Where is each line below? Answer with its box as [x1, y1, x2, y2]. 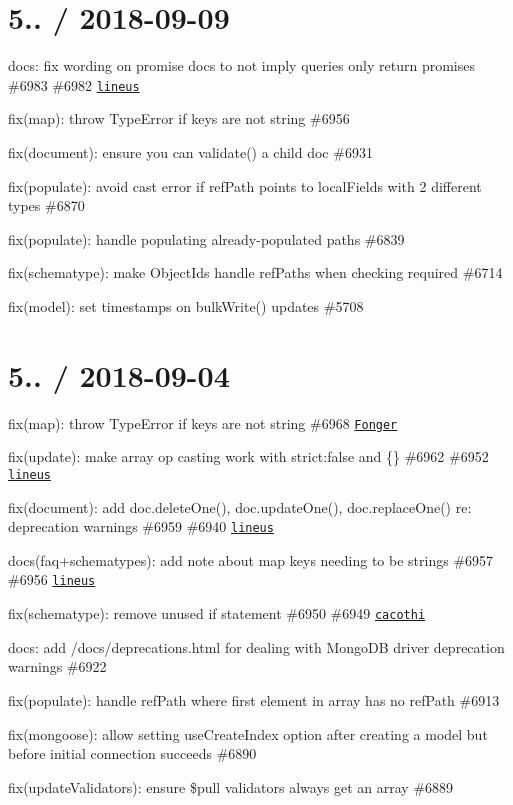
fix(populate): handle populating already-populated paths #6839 [8, 228, 405, 249]
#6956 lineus [8, 569, 96, 590]
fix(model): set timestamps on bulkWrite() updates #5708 [8, 295, 364, 316]
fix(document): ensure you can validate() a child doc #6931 [8, 141, 373, 162]
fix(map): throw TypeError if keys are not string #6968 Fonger [8, 412, 398, 433]
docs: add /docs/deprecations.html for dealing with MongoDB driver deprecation [8, 636, 505, 657]
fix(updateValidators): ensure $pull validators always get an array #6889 [8, 776, 454, 797]
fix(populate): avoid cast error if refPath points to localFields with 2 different [8, 175, 482, 196]
